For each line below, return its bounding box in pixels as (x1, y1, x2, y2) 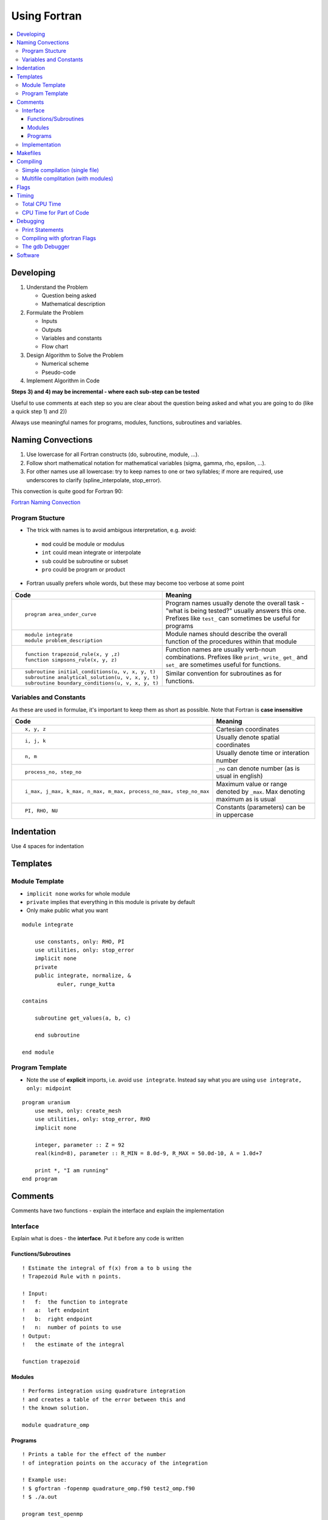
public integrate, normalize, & (34, 972, 131, 979)
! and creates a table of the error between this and (22, 1396, 185, 1403)
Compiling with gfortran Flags (22, 234, 97, 241)
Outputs (41, 326, 62, 333)
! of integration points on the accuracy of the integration (22, 1459, 208, 1466)
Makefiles (16, 150, 41, 157)
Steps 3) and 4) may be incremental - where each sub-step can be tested (11, 388, 200, 395)
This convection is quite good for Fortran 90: (11, 487, 123, 495)
